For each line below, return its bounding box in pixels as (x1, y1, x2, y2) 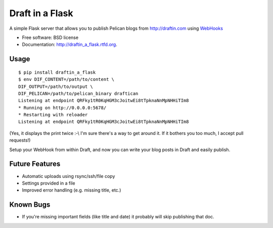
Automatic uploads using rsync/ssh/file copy (22, 173, 115, 179)
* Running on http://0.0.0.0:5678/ (18, 105, 107, 111)
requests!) (9, 137, 31, 144)
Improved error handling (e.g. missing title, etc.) (22, 187, 121, 193)
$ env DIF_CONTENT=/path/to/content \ (18, 76, 115, 82)
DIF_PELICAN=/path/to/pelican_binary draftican (18, 90, 139, 96)
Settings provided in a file (22, 180, 75, 186)
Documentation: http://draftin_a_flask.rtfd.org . (22, 41, 117, 48)
